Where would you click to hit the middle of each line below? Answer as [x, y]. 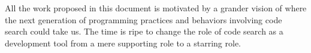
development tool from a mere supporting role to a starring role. [123, 43]
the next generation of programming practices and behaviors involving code [144, 19]
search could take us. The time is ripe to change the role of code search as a [144, 31]
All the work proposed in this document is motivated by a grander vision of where [156, 8]
